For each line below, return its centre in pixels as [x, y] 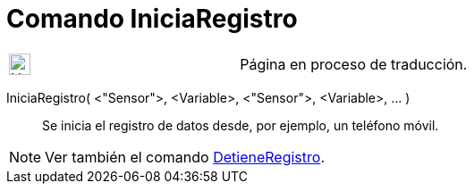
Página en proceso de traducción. [354, 64]
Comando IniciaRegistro [152, 19]
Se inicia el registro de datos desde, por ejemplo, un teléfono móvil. [241, 125]
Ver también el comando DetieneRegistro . [185, 157]
